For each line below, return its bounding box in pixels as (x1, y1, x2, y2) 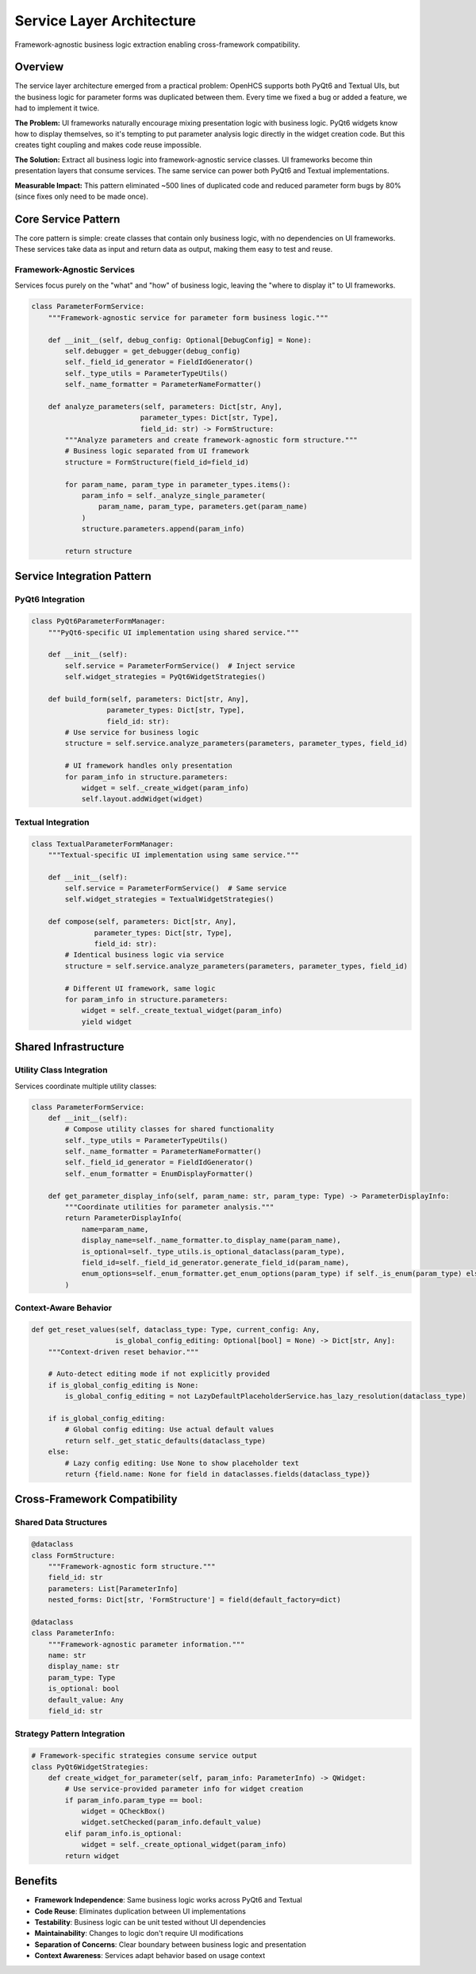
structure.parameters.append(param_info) (81, 524, 245, 534)
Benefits (14, 1875, 58, 1888)
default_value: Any (48, 1695, 125, 1704)
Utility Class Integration (14, 1064, 108, 1076)
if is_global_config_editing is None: (48, 1381, 199, 1389)
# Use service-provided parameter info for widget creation (64, 1784, 304, 1794)
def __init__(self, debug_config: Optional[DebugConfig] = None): (48, 335, 313, 345)
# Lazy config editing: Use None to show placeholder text (64, 1458, 300, 1467)
